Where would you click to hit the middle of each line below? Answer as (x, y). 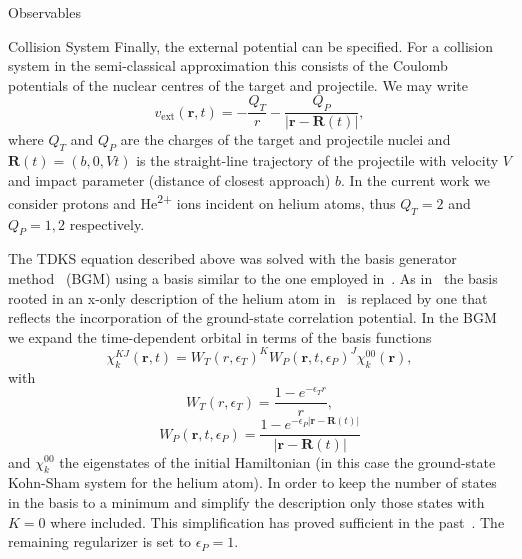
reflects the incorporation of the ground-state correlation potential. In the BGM (252, 317)
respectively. (107, 223)
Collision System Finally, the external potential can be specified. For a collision (250, 45)
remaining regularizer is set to (100, 541)
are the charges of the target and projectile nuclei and (285, 139)
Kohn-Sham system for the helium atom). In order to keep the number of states (252, 482)
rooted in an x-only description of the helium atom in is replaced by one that (248, 297)
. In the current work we (416, 179)
